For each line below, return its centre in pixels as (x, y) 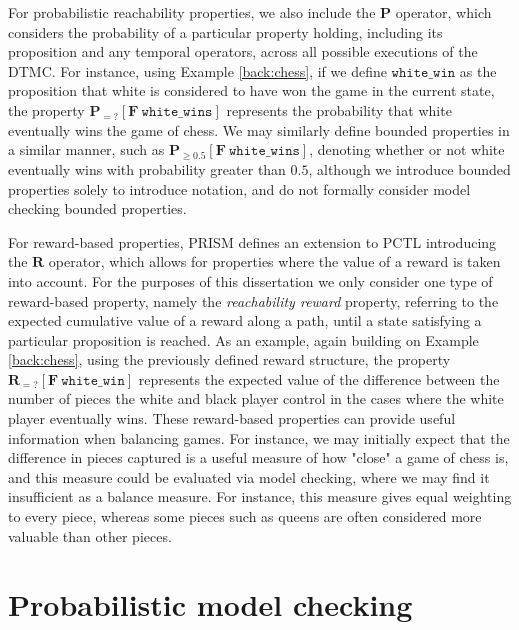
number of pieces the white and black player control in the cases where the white (256, 398)
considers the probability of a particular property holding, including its (225, 31)
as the (478, 70)
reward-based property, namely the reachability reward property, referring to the (253, 300)
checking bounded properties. (97, 208)
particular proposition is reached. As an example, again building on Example (243, 339)
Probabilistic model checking (210, 604)
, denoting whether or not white (407, 149)
